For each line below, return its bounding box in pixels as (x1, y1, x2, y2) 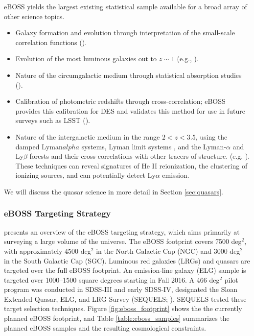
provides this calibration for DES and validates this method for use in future (15, 105, 246, 116)
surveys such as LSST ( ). (15, 115, 90, 125)
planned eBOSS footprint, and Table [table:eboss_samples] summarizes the (4, 313, 230, 323)
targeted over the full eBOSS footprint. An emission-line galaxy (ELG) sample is (4, 265, 246, 275)
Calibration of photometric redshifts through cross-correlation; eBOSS (15, 96, 226, 106)
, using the (195, 131, 228, 142)
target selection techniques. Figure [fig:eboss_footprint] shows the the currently (4, 303, 242, 313)
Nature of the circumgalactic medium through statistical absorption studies (15, 70, 242, 80)
